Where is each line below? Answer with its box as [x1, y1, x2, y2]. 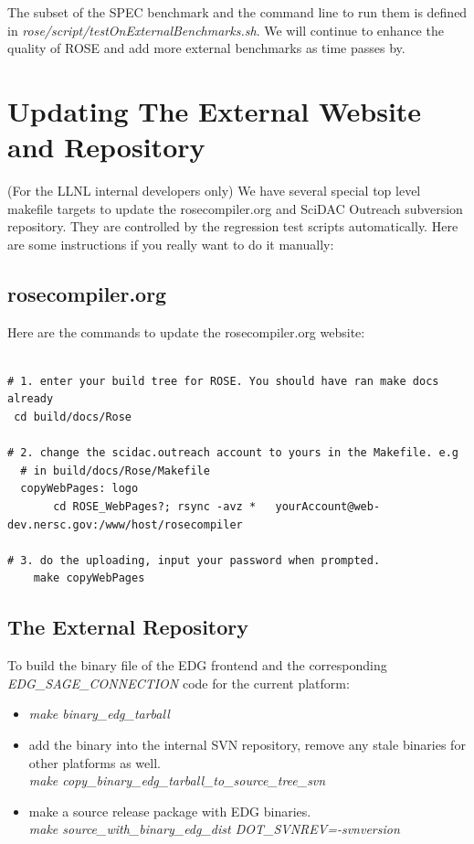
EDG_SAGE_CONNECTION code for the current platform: [7, 673, 350, 692]
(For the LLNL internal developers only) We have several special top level [7, 181, 421, 200]
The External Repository [7, 613, 249, 641]
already [7, 392, 54, 406]
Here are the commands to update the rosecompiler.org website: [7, 322, 365, 341]
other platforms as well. [28, 753, 161, 772]
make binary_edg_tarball [28, 704, 170, 723]
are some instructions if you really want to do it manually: [7, 234, 334, 253]
